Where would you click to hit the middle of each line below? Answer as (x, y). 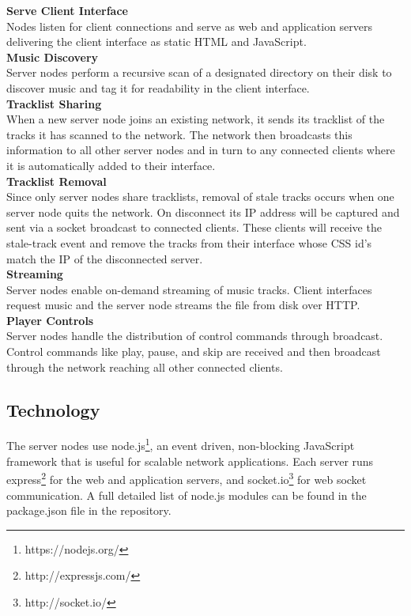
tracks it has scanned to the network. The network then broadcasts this (179, 134)
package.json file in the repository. (89, 510)
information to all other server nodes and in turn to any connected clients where (201, 150)
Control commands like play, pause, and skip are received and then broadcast (194, 351)
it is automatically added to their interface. (111, 165)
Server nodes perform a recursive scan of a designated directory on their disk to (199, 72)
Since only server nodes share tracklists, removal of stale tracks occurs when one (200, 197)
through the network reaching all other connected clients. (145, 367)
